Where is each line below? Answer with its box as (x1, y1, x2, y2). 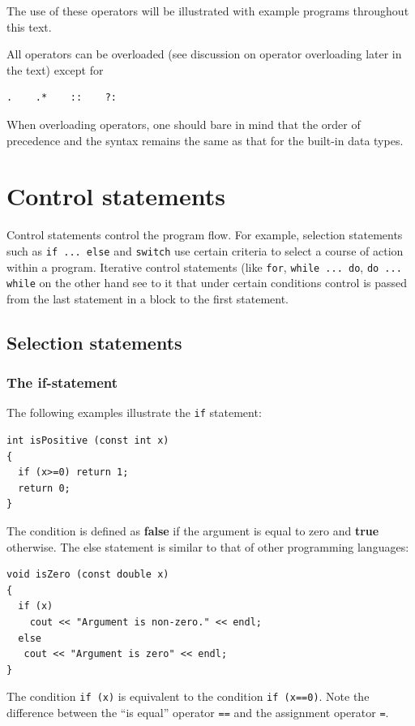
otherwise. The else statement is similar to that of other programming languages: (6, 538, 409, 555)
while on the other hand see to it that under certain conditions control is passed (6, 274, 408, 291)
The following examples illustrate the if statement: (6, 404, 262, 421)
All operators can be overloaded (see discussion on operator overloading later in (6, 45, 402, 62)
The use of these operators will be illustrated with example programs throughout (6, 2, 409, 19)
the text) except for (6, 61, 104, 78)
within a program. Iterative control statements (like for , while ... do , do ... (6, 258, 402, 275)
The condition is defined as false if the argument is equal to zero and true (6, 522, 379, 539)
